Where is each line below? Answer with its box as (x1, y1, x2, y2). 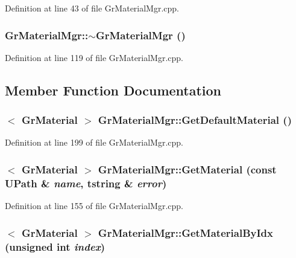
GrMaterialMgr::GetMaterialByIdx (98, 225, 273, 240)
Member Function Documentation (5, 80, 222, 99)
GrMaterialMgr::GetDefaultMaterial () (98, 112, 292, 127)
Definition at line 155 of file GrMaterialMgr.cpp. (5, 199, 184, 212)
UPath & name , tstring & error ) (5, 175, 167, 190)
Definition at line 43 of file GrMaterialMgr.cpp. (5, 2, 180, 14)
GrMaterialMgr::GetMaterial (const (98, 161, 277, 176)
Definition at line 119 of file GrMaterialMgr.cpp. (5, 51, 184, 63)
